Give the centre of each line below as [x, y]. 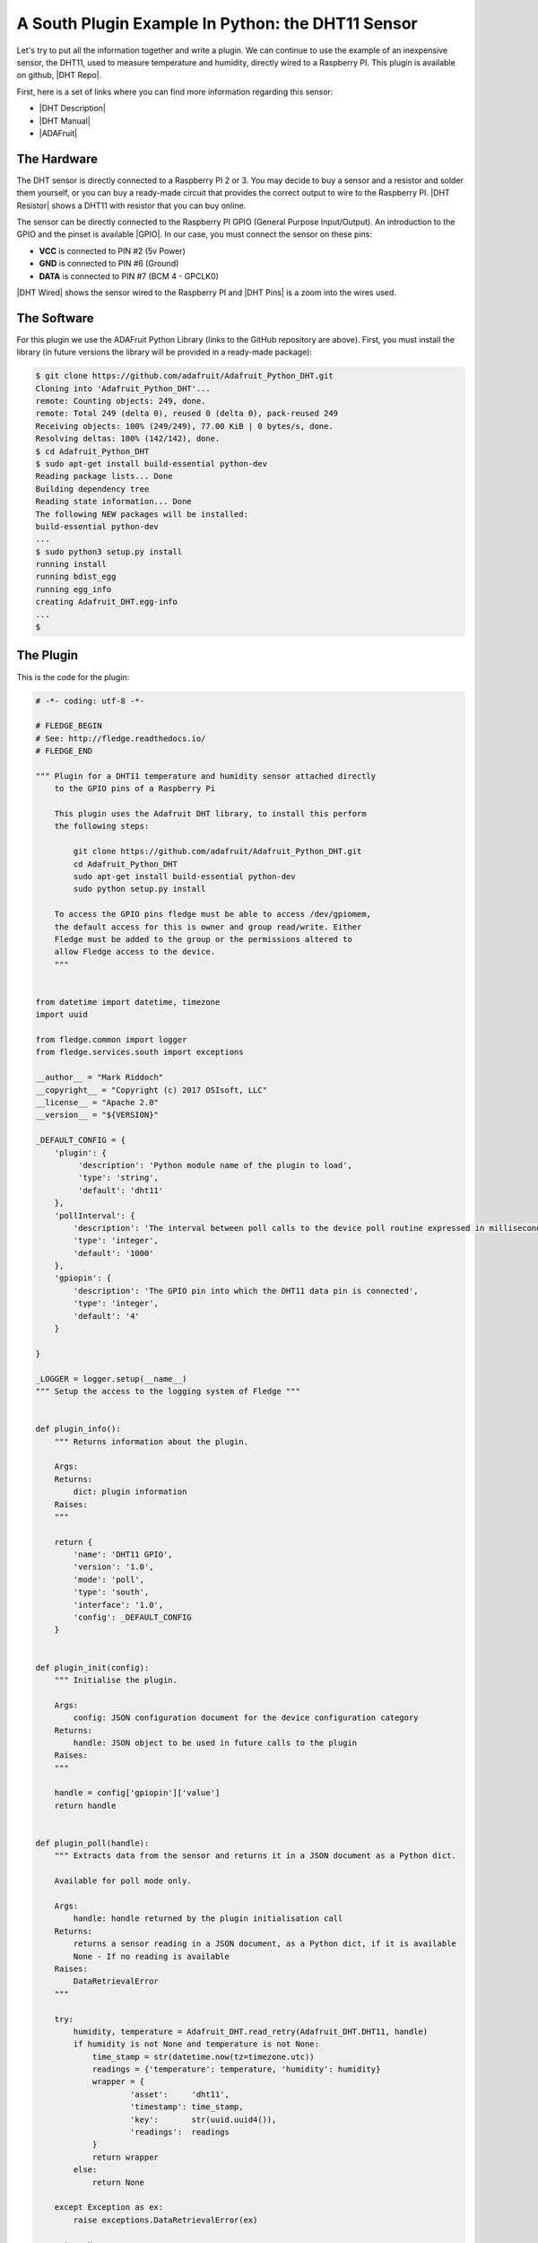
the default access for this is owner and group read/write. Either [208, 927]
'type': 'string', [118, 1178]
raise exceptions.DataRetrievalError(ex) [165, 2220]
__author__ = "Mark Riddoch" [100, 1078]
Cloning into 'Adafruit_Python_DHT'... [123, 388]
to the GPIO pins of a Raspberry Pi [134, 789]
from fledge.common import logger [111, 1040]
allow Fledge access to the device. [134, 952]
